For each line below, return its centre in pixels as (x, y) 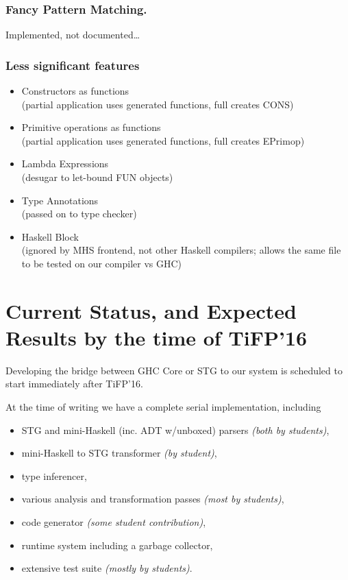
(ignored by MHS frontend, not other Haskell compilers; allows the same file (181, 250)
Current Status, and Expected (151, 310)
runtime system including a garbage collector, (117, 545)
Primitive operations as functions (91, 127)
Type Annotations (60, 200)
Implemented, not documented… (73, 35)
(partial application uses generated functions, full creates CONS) (158, 104)
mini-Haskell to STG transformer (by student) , (119, 453)
